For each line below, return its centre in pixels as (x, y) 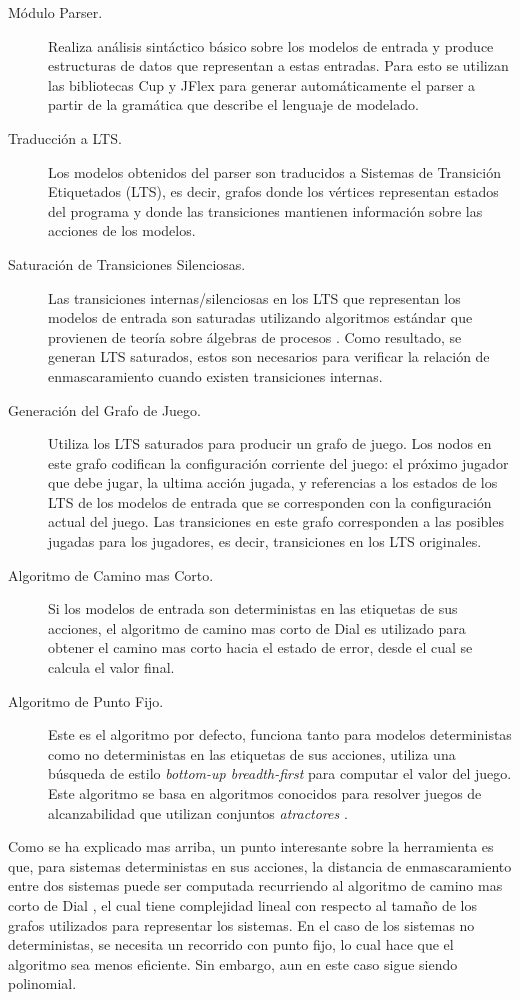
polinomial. (42, 983)
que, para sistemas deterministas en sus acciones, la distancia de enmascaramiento (260, 865)
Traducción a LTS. (65, 137)
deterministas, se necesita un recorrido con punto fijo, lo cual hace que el (231, 944)
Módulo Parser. (55, 12)
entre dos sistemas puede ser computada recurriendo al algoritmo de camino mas (255, 885)
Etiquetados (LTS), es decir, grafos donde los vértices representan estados (273, 191)
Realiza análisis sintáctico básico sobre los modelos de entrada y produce (271, 45)
